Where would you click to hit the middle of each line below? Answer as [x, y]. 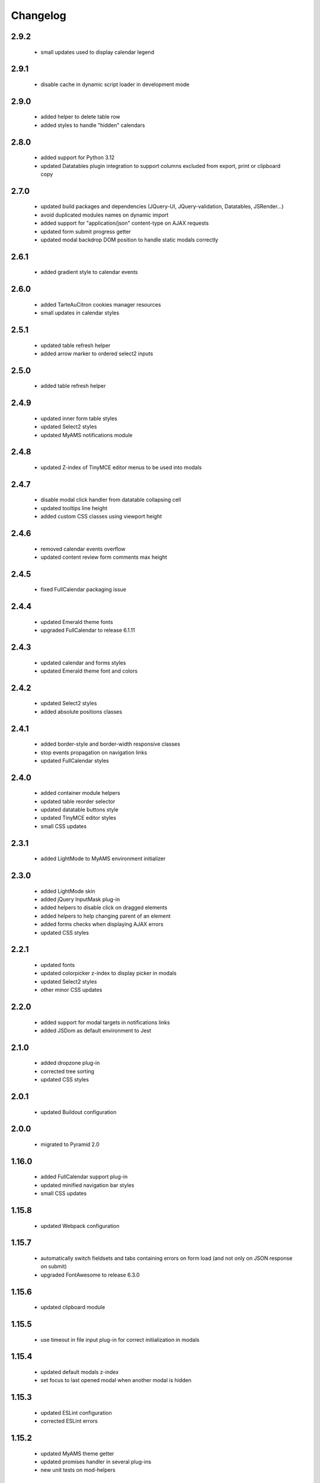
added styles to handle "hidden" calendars [93, 125]
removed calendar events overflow [83, 549]
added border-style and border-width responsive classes [111, 744]
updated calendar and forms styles [83, 663]
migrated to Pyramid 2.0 [70, 1144]
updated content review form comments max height [104, 557]
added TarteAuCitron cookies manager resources [101, 304]
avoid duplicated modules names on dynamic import [105, 215]
